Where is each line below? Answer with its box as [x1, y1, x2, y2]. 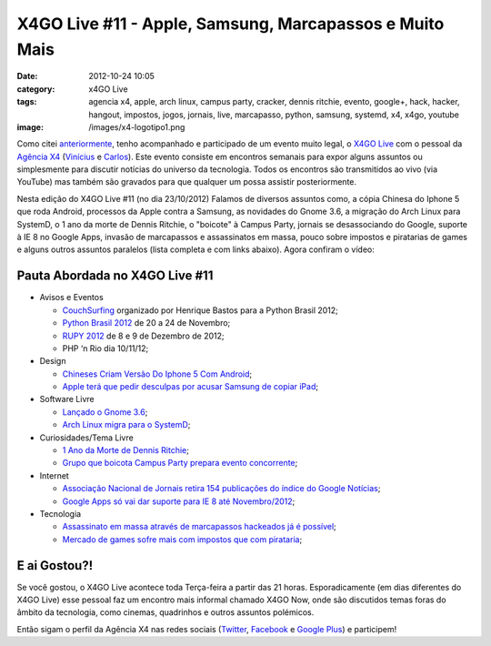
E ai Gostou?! [16, 558, 94, 573]
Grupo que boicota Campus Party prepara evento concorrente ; [62, 458, 298, 469]
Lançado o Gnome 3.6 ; [62, 406, 148, 418]
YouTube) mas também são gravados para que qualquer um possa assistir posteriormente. [16, 177, 357, 187]
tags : [16, 96, 37, 107]
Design [39, 356, 66, 367]
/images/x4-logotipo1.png [88, 121, 185, 132]
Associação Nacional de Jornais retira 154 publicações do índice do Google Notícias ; [62, 483, 381, 494]
